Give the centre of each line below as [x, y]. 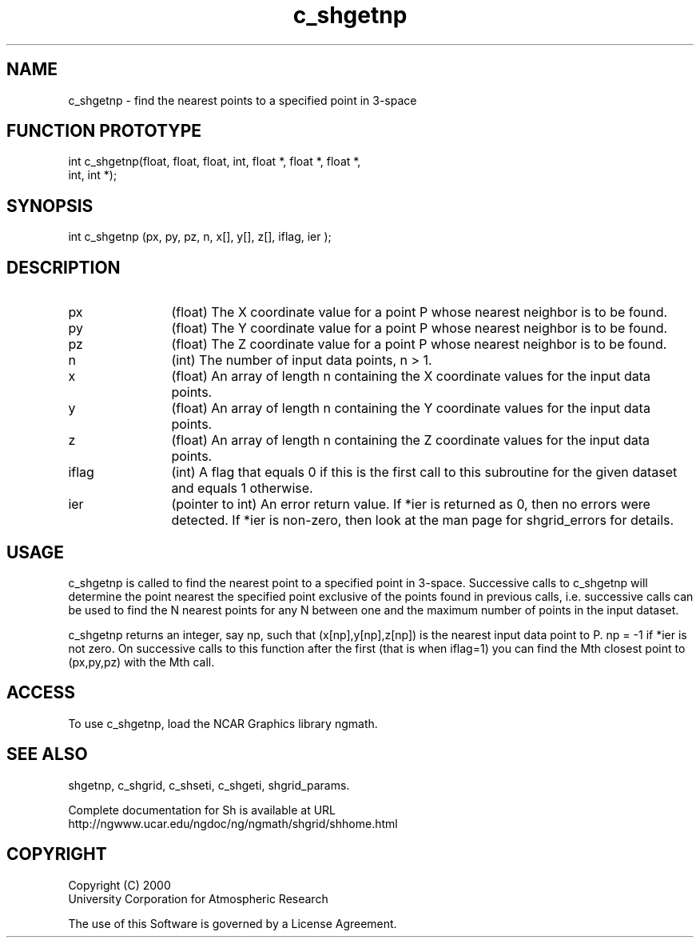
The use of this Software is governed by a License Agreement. [233, 923]
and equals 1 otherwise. [242, 488]
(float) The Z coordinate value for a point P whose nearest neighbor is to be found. [419, 344]
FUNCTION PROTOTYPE [104, 131]
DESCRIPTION [64, 267]
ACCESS [41, 693]
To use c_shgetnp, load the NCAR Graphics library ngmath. [223, 723]
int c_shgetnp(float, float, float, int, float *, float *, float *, [215, 162]
